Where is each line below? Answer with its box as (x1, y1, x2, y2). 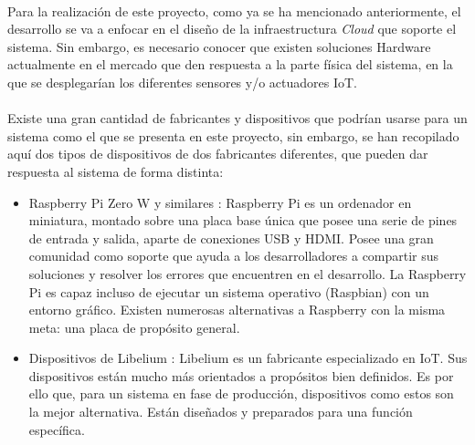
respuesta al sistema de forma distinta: (7, 161, 224, 181)
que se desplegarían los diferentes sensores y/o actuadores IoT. (7, 72, 357, 91)
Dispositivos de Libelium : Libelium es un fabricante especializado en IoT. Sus (28, 348, 468, 367)
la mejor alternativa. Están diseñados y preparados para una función (28, 402, 413, 421)
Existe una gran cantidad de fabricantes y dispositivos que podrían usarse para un (7, 109, 468, 128)
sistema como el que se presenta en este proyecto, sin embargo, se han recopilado (7, 126, 459, 145)
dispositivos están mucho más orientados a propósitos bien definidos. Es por (28, 366, 454, 385)
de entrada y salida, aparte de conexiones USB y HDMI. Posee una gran (28, 228, 434, 247)
